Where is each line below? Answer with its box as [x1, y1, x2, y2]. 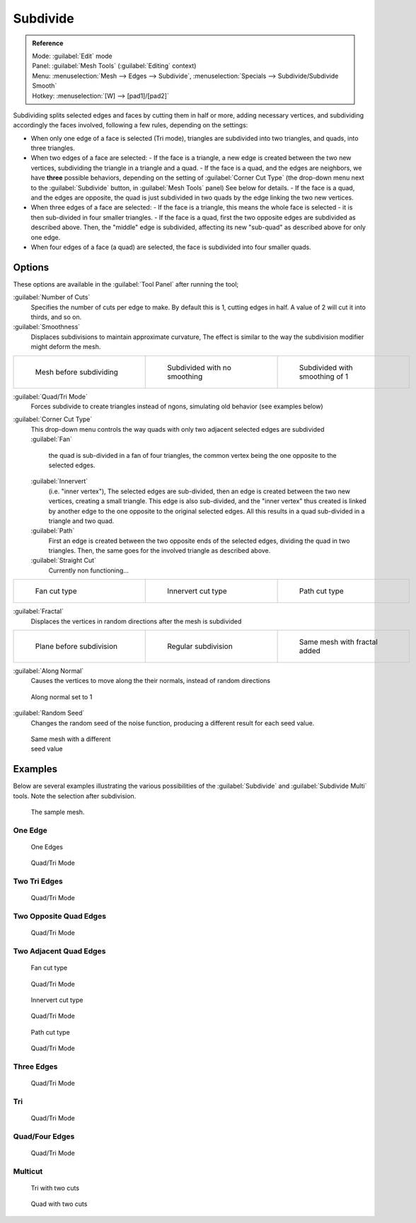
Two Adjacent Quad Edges [13, 946, 106, 956]
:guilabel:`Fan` [30, 435, 72, 444]
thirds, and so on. [30, 313, 82, 321]
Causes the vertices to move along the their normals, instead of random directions [30, 677, 271, 685]
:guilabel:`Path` [30, 527, 75, 535]
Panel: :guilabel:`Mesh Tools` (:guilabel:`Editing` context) [32, 62, 197, 70]
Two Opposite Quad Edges [13, 912, 106, 921]
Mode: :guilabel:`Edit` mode [32, 52, 112, 60]
